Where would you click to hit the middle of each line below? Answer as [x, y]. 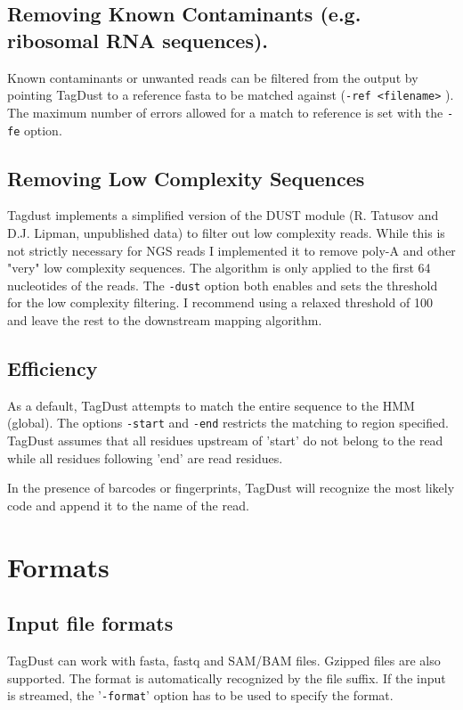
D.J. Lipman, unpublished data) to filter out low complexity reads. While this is [226, 232]
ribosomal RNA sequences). [138, 40]
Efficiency [53, 367]
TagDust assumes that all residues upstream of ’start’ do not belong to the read [225, 441]
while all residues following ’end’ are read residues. [145, 457]
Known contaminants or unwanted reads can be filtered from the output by [213, 77]
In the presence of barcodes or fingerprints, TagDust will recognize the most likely [231, 488]
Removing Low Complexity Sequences [186, 178]
